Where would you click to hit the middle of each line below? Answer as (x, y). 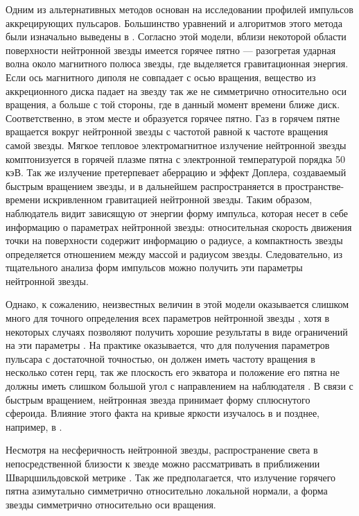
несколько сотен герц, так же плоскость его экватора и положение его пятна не (173, 372)
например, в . (34, 426)
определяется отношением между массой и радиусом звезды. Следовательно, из (174, 253)
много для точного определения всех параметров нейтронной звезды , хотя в (168, 318)
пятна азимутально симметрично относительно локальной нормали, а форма (167, 491)
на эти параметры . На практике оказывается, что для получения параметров (168, 345)
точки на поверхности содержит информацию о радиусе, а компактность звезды (174, 240)
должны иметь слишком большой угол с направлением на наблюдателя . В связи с (179, 386)
